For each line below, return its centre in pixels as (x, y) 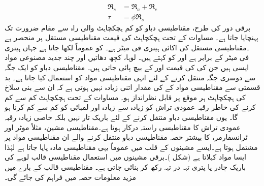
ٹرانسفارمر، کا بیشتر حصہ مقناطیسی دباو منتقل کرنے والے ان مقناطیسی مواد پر (126, 137)
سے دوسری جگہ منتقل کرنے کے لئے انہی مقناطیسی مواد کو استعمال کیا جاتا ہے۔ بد (130, 77)
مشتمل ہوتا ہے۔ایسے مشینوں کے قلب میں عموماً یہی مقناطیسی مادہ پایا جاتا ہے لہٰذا (131, 147)
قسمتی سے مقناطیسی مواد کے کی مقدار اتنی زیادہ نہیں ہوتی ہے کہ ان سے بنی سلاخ (133, 87)
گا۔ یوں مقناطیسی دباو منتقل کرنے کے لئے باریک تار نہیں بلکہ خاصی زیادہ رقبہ (121, 117)
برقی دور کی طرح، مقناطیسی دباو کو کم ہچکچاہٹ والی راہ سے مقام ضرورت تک (128, 27)
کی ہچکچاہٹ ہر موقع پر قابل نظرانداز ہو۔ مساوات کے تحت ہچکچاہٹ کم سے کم (125, 97)
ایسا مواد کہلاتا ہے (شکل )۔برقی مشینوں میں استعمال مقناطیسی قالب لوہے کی (125, 157)
